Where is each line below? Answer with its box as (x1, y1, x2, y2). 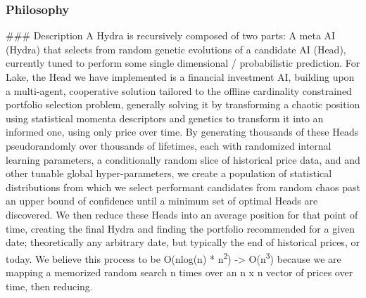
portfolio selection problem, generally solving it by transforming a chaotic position (6, 97, 360, 112)
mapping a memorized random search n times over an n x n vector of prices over (6, 264, 353, 279)
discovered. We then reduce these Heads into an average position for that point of (6, 207, 358, 221)
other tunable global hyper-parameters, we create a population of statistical (6, 166, 332, 181)
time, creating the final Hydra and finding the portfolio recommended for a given (6, 221, 355, 235)
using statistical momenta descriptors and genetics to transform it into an (6, 110, 324, 125)
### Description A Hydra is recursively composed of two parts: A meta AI (6, 28, 336, 43)
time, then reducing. (6, 278, 93, 293)
